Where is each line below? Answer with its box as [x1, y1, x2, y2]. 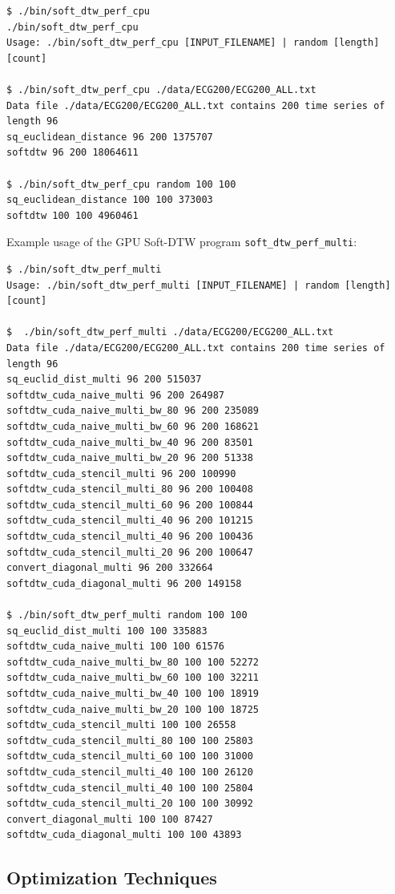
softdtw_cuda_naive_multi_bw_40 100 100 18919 [6, 688, 259, 699]
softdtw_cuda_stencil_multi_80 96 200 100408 [6, 483, 253, 496]
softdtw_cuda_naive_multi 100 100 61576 [6, 641, 225, 653]
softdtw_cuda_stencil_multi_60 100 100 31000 [6, 750, 253, 763]
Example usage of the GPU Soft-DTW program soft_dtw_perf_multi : [6, 233, 357, 250]
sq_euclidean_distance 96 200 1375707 [6, 131, 213, 143]
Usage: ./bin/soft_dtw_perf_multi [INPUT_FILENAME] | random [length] [6, 279, 391, 291]
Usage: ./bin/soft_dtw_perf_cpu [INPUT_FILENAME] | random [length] [6, 37, 380, 49]
